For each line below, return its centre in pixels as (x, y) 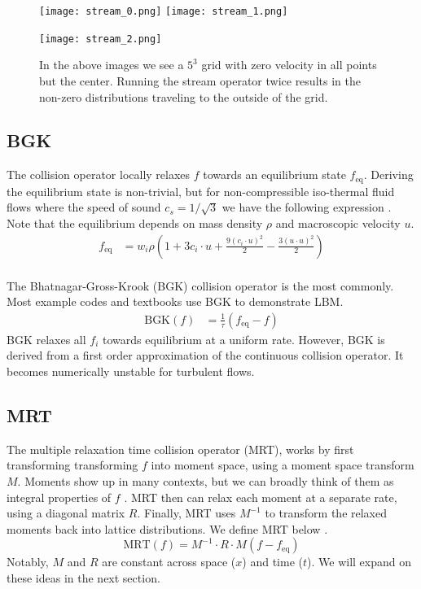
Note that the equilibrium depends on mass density (135, 223)
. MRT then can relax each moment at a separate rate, (261, 497)
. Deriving (388, 175)
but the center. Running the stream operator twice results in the (200, 80)
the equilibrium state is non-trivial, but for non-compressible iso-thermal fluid (201, 191)
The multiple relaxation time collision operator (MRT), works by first (180, 449)
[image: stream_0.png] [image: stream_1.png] (164, 11)
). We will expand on (359, 562)
